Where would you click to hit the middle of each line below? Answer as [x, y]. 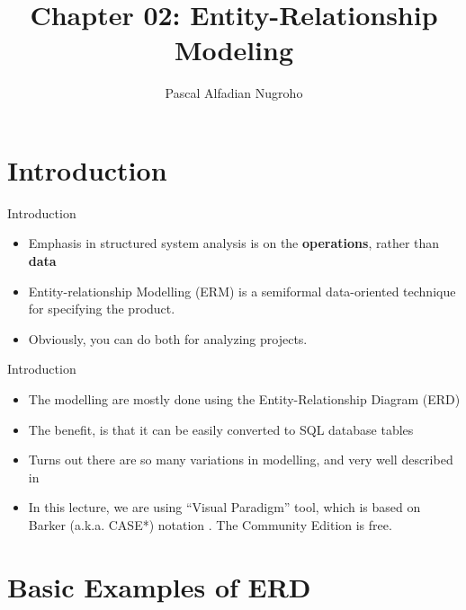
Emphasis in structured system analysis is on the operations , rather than [234, 243]
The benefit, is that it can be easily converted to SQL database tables [221, 429]
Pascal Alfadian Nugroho [234, 93]
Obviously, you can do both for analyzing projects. [168, 338]
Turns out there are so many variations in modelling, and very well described [241, 460]
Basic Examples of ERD [159, 586]
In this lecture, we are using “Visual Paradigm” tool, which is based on [224, 507]
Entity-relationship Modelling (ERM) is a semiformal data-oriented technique [242, 291]
